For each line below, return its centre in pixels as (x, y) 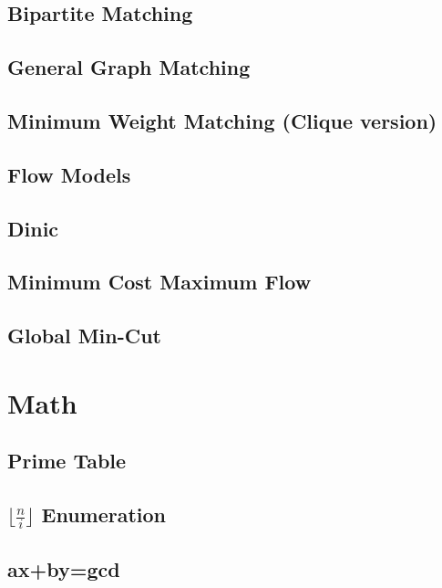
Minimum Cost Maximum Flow (159, 282)
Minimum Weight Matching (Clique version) (222, 120)
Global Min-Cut (85, 336)
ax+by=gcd (64, 568)
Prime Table (67, 461)
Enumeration (104, 514)
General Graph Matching (129, 67)
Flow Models (69, 174)
